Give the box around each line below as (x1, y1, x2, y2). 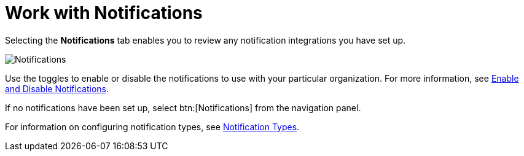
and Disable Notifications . (5, 83, 109, 94)
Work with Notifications (5, 2, 203, 23)
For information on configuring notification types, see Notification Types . (5, 121, 300, 132)
